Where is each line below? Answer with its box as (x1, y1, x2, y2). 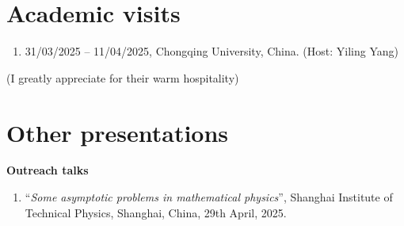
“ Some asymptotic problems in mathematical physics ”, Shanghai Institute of (25, 189, 393, 205)
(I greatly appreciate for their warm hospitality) (6, 69, 239, 86)
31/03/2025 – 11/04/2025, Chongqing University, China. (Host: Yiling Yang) (25, 43, 398, 59)
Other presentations (6, 116, 229, 148)
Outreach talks (6, 162, 89, 178)
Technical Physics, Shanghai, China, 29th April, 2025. (25, 204, 287, 220)
